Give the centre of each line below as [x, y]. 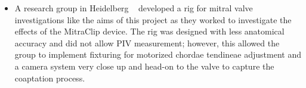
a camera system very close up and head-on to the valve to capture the [144, 66]
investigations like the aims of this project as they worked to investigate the [153, 19]
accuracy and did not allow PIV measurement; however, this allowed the [147, 43]
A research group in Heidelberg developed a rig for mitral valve [134, 8]
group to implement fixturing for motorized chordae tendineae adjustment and [158, 54]
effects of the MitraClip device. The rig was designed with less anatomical [149, 31]
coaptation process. [50, 78]
